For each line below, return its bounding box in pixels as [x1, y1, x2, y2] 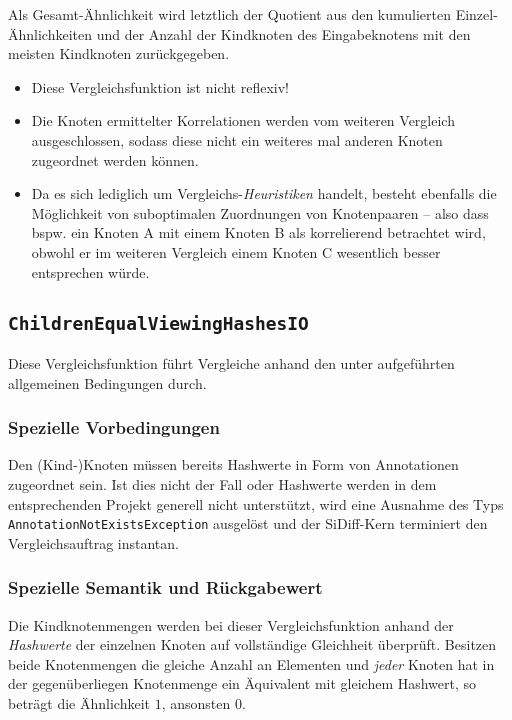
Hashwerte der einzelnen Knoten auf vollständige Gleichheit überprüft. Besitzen [8, 634, 497, 655]
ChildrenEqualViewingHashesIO [8, 312, 309, 334]
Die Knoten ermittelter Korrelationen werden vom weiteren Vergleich [31, 110, 455, 131]
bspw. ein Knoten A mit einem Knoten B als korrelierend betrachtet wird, [31, 222, 486, 243]
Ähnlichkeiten [8, 23, 93, 44]
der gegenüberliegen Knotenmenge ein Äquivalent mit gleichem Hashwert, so [8, 673, 477, 694]
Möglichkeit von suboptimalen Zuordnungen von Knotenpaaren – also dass [31, 202, 489, 223]
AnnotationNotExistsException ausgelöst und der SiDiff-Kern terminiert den [8, 513, 488, 534]
